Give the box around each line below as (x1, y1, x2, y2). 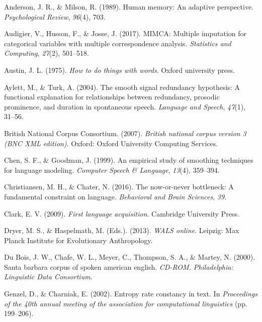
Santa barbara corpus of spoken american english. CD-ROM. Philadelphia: (4, 261, 233, 272)
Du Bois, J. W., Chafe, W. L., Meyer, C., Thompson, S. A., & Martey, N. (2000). (4, 252, 255, 262)
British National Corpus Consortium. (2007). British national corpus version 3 (4, 128, 246, 138)
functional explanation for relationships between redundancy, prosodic (4, 91, 220, 102)
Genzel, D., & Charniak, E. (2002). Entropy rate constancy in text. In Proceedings (4, 288, 257, 299)
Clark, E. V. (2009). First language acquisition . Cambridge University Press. (4, 208, 239, 219)
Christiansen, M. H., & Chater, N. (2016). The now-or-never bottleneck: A (4, 181, 234, 192)
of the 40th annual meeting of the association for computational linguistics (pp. (4, 298, 247, 308)
